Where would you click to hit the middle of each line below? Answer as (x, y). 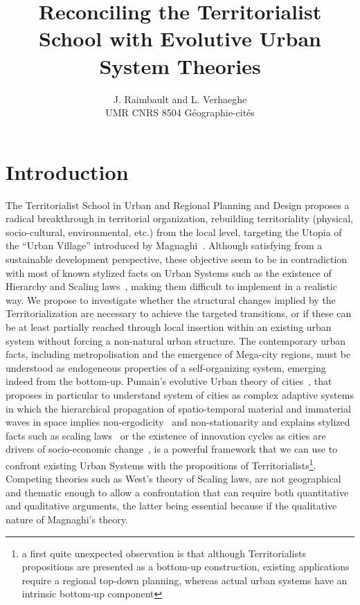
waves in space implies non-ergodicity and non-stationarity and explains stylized (178, 422)
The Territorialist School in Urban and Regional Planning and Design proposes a (178, 205)
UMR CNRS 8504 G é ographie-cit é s (180, 112)
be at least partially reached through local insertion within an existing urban (169, 326)
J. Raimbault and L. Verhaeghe (180, 99)
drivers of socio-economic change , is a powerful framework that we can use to (172, 449)
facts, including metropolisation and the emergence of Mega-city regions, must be (178, 354)
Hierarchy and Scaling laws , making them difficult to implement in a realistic (171, 286)
